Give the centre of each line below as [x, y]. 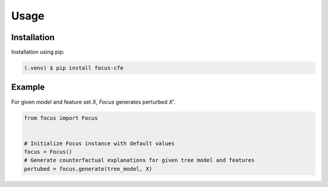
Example [28, 87]
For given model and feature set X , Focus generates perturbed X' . [94, 102]
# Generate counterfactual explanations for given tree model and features [139, 160]
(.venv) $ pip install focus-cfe [74, 68]
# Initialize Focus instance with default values [99, 143]
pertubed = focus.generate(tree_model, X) [88, 169]
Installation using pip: [38, 52]
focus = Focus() [48, 152]
